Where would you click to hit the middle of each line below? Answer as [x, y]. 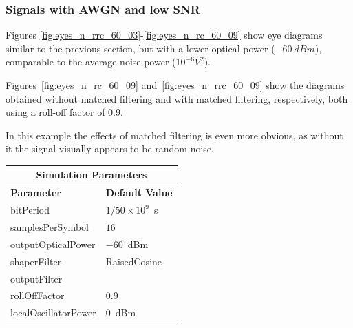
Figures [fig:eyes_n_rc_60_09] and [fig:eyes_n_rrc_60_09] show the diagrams [175, 85]
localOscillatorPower [53, 312]
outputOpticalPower [53, 244]
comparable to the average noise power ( [91, 62]
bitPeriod [30, 210]
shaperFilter [36, 261]
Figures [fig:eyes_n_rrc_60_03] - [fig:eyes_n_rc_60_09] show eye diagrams [164, 35]
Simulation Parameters [92, 175]
